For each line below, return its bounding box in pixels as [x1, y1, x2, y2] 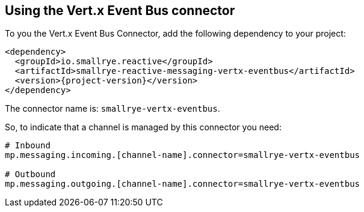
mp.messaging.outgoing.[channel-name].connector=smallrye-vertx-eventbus [5, 179, 360, 189]
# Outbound [5, 169, 56, 180]
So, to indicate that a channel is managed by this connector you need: [5, 122, 282, 133]
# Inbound [5, 141, 51, 151]
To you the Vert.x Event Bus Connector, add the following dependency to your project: [5, 28, 346, 39]
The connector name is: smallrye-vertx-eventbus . [5, 103, 220, 114]
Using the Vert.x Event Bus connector [5, 3, 235, 18]
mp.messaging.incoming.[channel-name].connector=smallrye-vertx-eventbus [5, 150, 360, 160]
